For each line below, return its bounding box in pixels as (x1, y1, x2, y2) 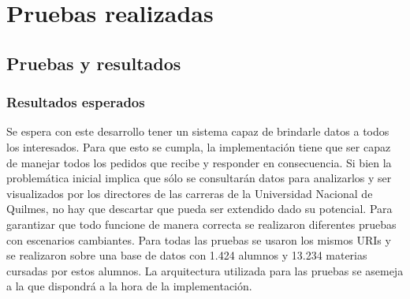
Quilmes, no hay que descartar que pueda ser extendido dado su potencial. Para (6, 200, 393, 217)
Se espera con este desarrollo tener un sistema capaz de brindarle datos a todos (6, 123, 389, 140)
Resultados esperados (6, 92, 145, 112)
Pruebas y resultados (6, 50, 181, 75)
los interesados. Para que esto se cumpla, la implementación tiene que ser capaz (6, 138, 391, 155)
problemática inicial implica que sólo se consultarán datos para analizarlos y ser (6, 170, 392, 186)
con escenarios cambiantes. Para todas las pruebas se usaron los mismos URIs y (6, 231, 391, 248)
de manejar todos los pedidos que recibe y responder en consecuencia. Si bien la (6, 154, 392, 170)
